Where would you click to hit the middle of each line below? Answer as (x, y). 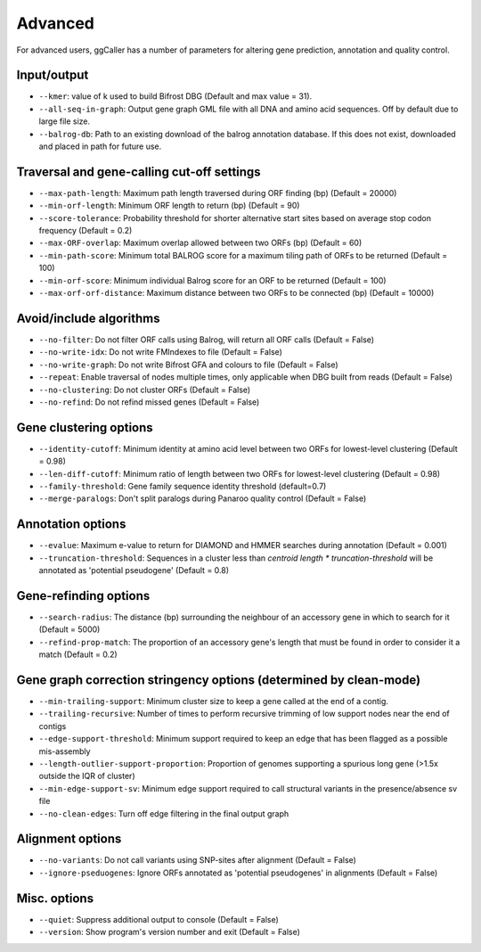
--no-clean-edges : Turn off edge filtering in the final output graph (164, 813)
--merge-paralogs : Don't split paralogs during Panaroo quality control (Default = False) (203, 498)
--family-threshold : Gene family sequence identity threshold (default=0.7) (183, 486)
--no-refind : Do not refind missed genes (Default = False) (149, 402)
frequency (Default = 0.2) (86, 231)
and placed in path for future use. (100, 146)
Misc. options (55, 898)
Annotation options (71, 525)
